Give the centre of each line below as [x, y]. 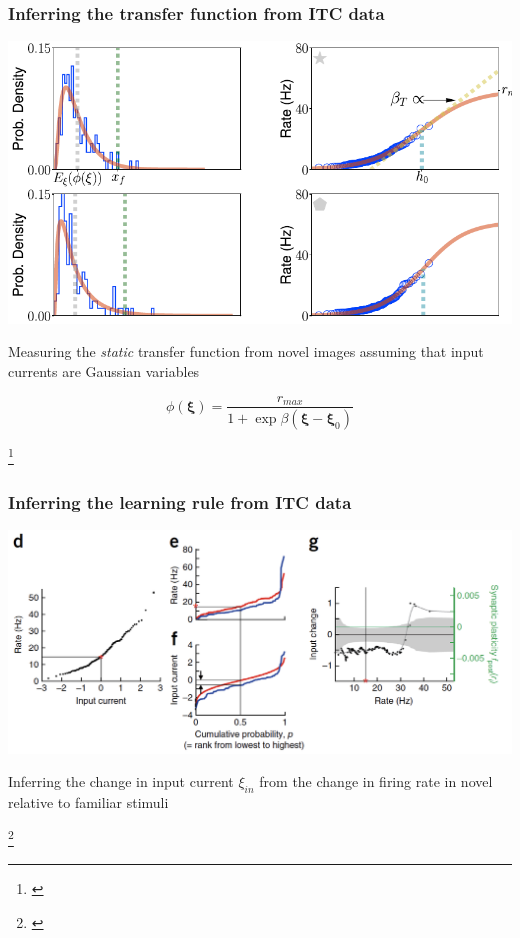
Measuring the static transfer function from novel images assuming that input [246, 351]
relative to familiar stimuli [88, 802]
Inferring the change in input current [121, 781]
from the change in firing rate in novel [376, 781]
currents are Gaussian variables [104, 370]
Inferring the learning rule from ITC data [180, 501]
